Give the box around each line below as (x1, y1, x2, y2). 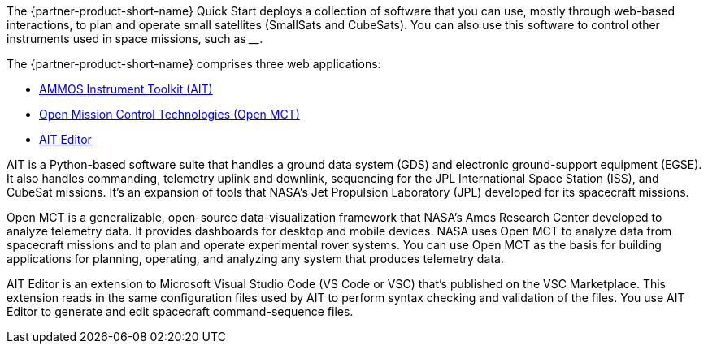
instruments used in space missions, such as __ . (7, 32, 263, 45)
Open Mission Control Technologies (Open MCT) (39, 107, 300, 121)
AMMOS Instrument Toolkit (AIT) (39, 82, 213, 96)
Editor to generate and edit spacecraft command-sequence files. (7, 305, 354, 318)
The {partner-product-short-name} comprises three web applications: (7, 57, 381, 71)
